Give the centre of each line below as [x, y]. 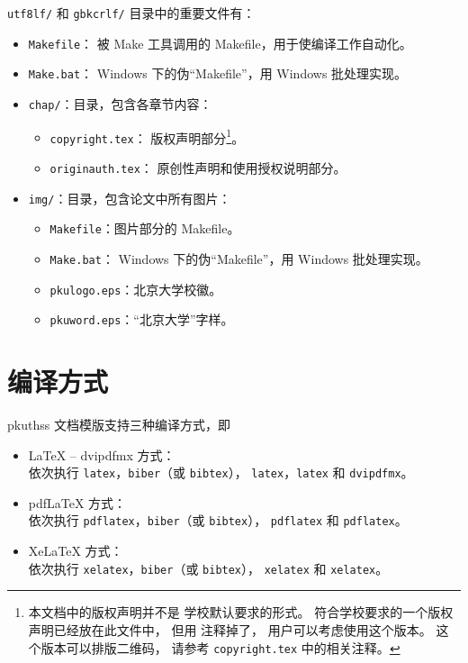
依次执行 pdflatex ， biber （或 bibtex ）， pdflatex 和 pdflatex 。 [218, 520]
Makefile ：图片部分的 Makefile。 [145, 228]
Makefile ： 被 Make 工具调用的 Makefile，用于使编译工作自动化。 [220, 43]
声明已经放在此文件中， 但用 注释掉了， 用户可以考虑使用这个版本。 [230, 629]
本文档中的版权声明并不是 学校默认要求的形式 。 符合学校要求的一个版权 [241, 612]
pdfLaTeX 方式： [77, 502]
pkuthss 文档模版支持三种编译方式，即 [119, 424]
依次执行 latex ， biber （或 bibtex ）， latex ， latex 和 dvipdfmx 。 [221, 472]
